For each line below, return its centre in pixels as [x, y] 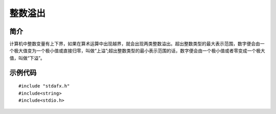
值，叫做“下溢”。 [27, 58]
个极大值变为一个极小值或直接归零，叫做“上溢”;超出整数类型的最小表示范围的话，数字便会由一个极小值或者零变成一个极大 [137, 51]
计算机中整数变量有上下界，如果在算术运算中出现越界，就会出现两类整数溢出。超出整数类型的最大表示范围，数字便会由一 [137, 44]
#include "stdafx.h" [44, 86]
